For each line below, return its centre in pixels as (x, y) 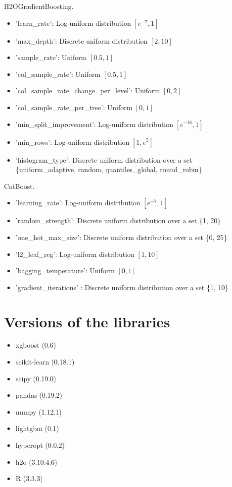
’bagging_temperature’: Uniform (65, 271)
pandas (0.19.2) (39, 395)
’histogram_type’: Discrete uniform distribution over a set (104, 159)
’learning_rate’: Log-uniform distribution (78, 203)
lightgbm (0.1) (37, 428)
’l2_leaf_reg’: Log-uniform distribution (75, 254)
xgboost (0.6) (36, 345)
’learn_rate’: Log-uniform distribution (73, 23)
